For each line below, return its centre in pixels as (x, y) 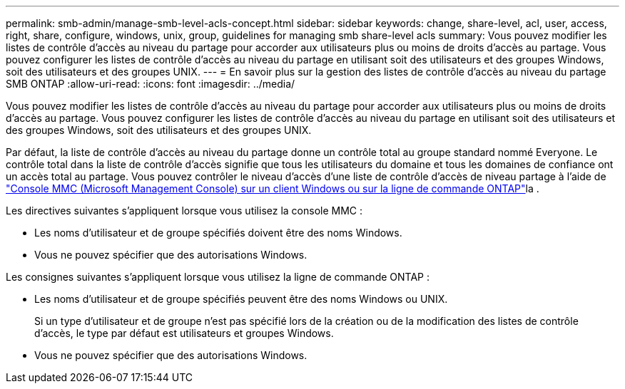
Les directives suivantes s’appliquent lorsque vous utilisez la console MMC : (184, 211)
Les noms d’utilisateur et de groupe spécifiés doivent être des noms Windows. (218, 233)
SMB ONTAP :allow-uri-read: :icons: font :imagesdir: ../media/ (151, 84)
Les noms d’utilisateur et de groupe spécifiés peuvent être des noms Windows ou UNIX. (241, 299)
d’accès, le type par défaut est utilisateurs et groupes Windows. (184, 333)
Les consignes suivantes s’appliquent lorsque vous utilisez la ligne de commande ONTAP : (218, 277)
